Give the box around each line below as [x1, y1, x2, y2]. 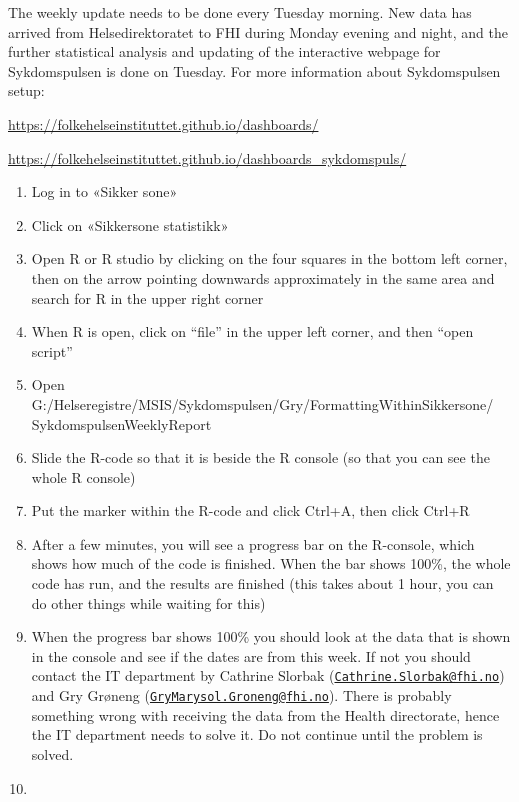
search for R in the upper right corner [31, 287, 264, 308]
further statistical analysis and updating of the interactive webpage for [8, 41, 441, 62]
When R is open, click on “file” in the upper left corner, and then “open [31, 321, 474, 342]
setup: [8, 80, 45, 101]
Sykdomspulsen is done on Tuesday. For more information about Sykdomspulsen [8, 60, 501, 81]
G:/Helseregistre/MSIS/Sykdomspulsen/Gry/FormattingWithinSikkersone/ [31, 393, 494, 414]
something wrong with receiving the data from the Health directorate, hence [31, 704, 500, 725]
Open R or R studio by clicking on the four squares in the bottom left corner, [31, 248, 508, 269]
